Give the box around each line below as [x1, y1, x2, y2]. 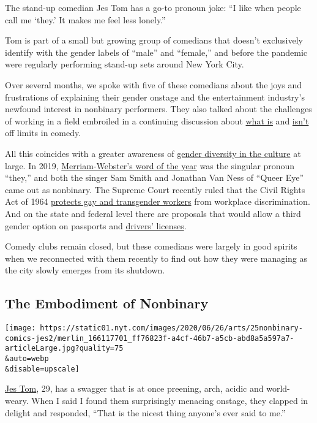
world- [266, 382, 290, 395]
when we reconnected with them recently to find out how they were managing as [5, 251, 308, 264]
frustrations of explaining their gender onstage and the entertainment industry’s [5, 90, 305, 103]
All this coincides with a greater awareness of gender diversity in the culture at [5, 147, 301, 159]
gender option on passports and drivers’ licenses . [5, 219, 187, 232]
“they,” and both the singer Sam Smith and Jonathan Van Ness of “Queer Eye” [5, 171, 304, 184]
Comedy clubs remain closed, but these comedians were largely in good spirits [5, 240, 297, 253]
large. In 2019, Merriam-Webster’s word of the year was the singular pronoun [5, 159, 295, 172]
